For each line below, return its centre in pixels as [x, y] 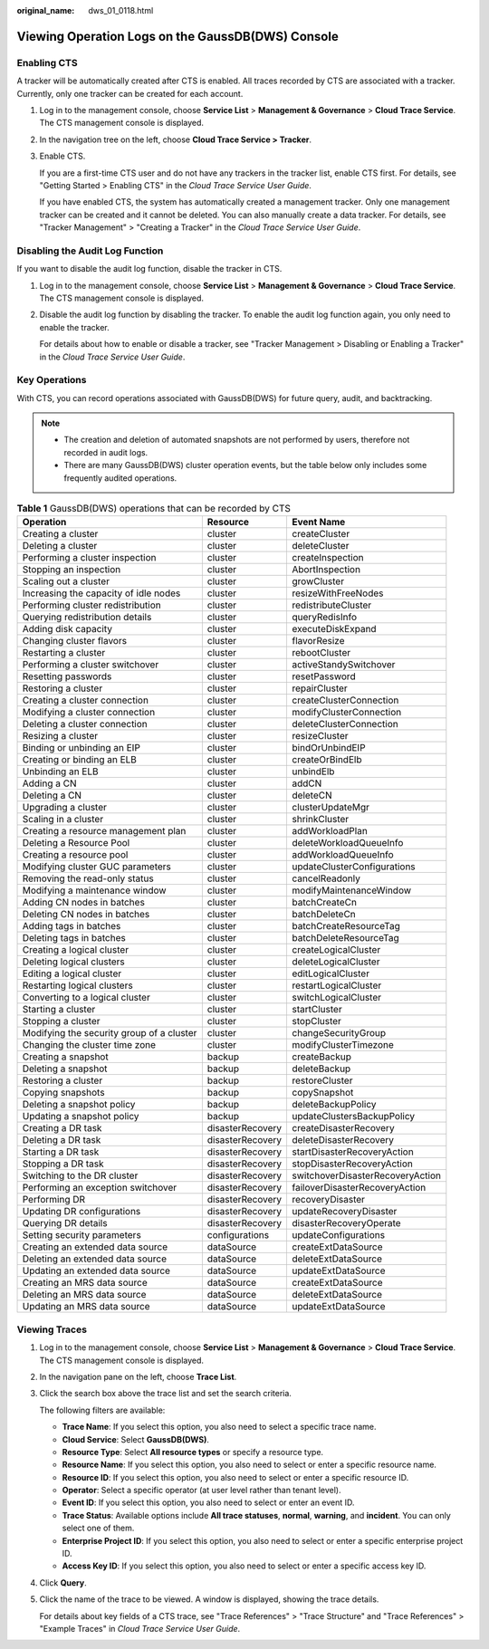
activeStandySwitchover [344, 665]
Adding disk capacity [67, 629]
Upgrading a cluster [65, 808]
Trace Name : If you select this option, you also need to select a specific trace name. [219, 1427]
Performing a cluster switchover [91, 665]
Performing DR [54, 1200]
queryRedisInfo [325, 618]
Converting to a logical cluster [86, 998]
